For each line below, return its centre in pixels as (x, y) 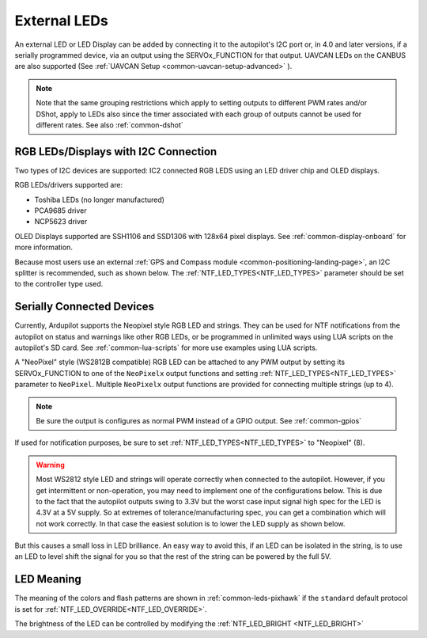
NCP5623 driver (61, 222)
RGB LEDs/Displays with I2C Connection (116, 152)
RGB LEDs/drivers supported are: (69, 185)
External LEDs (61, 21)
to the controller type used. (59, 284)
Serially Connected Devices (84, 307)
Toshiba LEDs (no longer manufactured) (100, 199)
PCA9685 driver (60, 211)
